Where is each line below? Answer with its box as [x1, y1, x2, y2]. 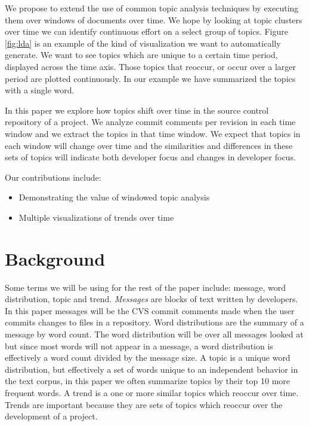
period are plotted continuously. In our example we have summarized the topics [5, 72, 296, 84]
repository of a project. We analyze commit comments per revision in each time [5, 115, 296, 128]
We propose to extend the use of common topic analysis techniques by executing [5, 2, 299, 14]
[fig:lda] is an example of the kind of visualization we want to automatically [5, 36, 281, 49]
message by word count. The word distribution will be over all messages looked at [5, 328, 304, 340]
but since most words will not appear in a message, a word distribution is [5, 339, 273, 352]
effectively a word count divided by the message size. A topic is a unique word [5, 351, 291, 364]
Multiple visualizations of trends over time [18, 211, 174, 223]
